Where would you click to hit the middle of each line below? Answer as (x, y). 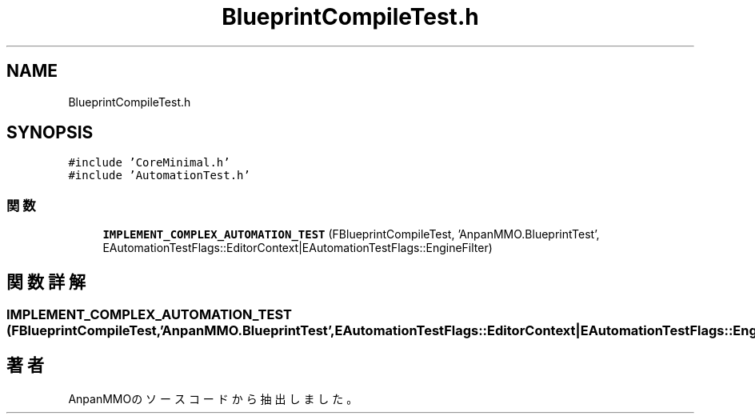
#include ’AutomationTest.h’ (159, 176)
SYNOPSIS (50, 133)
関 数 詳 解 (46, 282)
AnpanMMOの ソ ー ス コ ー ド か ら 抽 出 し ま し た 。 (213, 398)
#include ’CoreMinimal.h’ (149, 163)
